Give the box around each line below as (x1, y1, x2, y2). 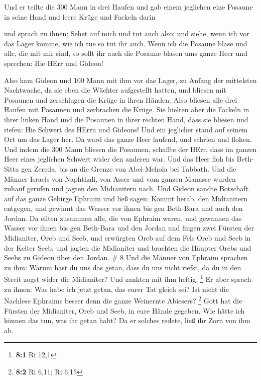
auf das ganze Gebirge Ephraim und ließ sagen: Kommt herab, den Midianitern (4, 193, 248, 203)
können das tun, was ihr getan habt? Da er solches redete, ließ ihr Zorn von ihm (4, 315, 250, 326)
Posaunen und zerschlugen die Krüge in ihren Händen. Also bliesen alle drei (4, 94, 237, 105)
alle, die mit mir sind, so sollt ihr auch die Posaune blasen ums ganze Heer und (4, 48, 247, 58)
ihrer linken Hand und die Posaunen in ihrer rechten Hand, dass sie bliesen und (4, 114, 248, 124)
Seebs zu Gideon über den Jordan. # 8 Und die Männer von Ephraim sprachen (4, 252, 248, 263)
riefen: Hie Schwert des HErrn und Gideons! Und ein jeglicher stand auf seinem (4, 124, 248, 134)
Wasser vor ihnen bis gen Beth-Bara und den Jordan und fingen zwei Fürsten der (4, 222, 254, 233)
